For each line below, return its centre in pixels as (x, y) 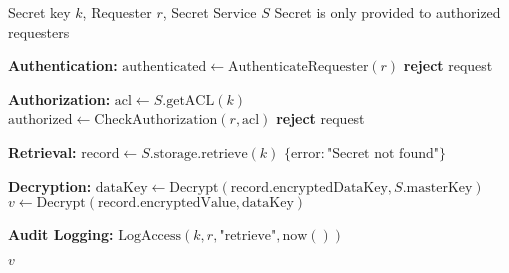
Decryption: (50, 185)
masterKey (439, 187)
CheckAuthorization (156, 120)
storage (175, 153)
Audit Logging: (61, 234)
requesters (39, 31)
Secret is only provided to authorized (387, 12)
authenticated (164, 67)
